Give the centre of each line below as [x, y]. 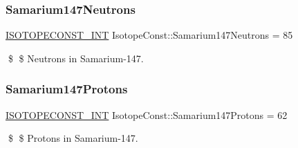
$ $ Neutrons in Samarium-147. [76, 58]
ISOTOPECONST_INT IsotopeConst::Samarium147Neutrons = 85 [149, 35]
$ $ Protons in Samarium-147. [73, 138]
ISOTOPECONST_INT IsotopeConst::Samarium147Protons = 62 [147, 114]
